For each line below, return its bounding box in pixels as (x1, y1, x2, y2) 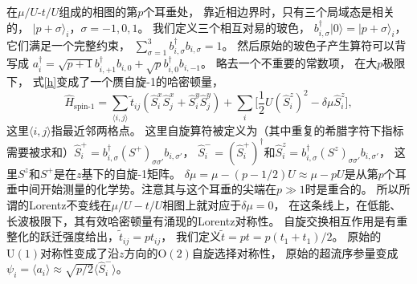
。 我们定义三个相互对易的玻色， (137, 18, 311, 35)
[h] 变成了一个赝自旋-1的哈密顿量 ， (43, 73, 223, 90)
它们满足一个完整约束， (6, 37, 130, 54)
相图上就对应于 (162, 196, 242, 213)
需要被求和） (6, 143, 74, 160)
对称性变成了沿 (39, 244, 119, 261)
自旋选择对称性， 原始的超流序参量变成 (191, 244, 399, 261)
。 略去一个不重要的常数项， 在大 (200, 55, 378, 71)
